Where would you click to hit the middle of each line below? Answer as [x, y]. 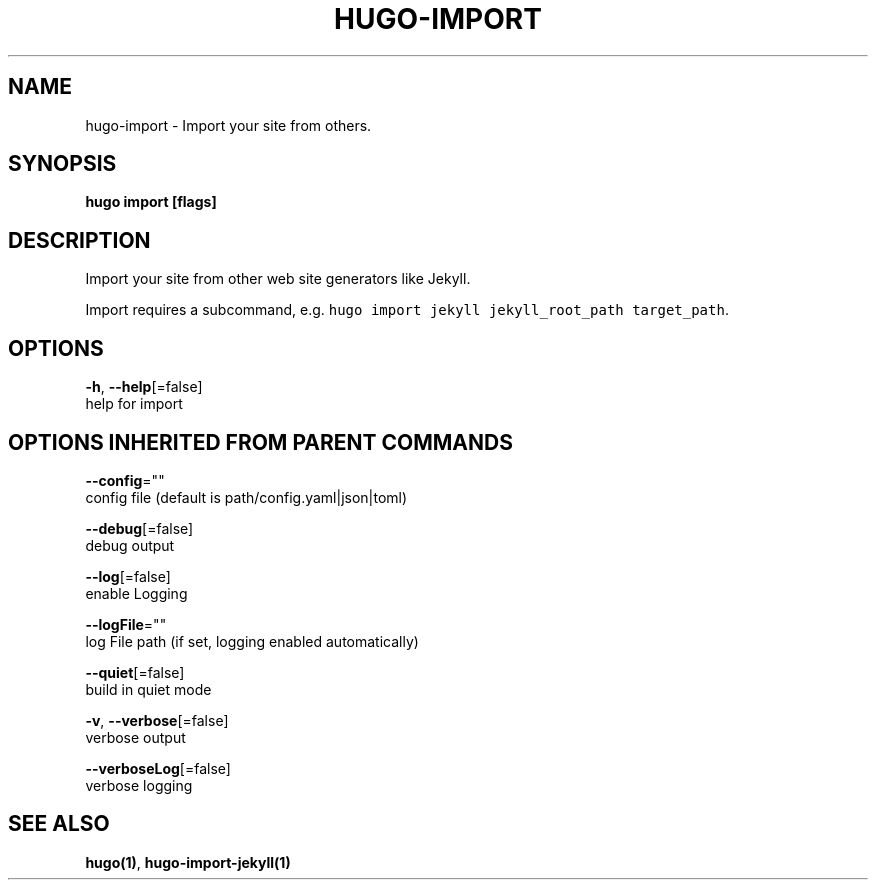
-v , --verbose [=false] [157, 720]
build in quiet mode [148, 689]
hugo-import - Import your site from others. [228, 125]
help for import [134, 404]
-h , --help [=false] [144, 387]
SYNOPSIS [62, 164]
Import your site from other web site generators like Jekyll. [278, 279]
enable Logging [136, 593]
